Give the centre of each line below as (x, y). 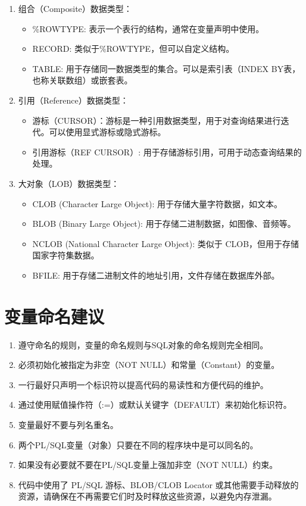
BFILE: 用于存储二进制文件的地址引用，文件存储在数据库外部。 (156, 275)
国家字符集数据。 (66, 255)
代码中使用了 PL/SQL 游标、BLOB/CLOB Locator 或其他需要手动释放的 (158, 484)
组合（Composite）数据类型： (75, 8)
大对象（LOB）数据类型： (69, 183)
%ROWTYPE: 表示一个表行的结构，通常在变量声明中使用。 (148, 28)
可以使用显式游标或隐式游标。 (107, 132)
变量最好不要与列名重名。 (68, 424)
